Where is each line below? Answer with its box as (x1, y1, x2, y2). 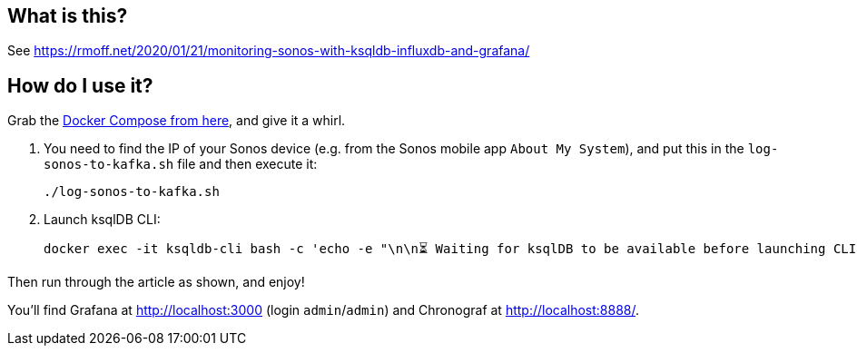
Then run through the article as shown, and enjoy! (7, 274, 305, 290)
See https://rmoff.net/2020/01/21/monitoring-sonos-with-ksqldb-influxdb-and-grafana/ (7, 43, 530, 59)
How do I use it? (7, 74, 153, 97)
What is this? (7, 5, 128, 27)
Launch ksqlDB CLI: (44, 211, 161, 228)
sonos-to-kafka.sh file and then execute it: (44, 156, 318, 172)
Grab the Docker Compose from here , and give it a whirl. (7, 113, 346, 129)
